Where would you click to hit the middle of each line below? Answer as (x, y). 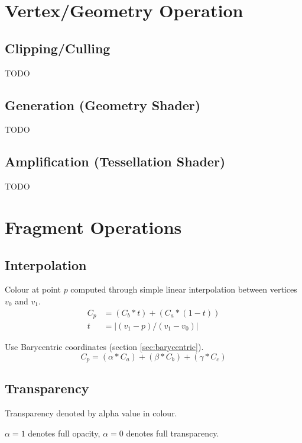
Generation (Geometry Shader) (103, 105)
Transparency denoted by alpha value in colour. (91, 413)
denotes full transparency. (173, 433)
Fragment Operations (93, 227)
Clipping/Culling (58, 48)
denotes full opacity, (64, 433)
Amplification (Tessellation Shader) (115, 161)
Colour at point (33, 289)
